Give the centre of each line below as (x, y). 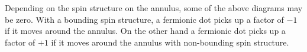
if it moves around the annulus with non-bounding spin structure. (170, 42)
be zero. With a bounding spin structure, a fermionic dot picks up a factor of (144, 19)
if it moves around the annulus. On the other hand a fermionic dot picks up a (145, 31)
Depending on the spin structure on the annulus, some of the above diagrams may (154, 8)
